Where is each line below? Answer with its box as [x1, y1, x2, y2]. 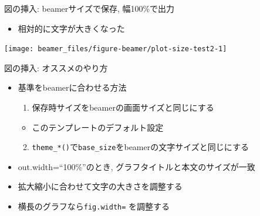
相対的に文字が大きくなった [18, 22, 125, 34]
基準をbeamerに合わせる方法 [18, 81, 127, 94]
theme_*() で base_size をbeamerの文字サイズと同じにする [32, 141, 249, 153]
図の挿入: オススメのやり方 [4, 61, 108, 74]
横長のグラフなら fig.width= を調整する [18, 200, 170, 212]
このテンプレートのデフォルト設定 [32, 121, 164, 133]
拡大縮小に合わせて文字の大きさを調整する [18, 180, 183, 192]
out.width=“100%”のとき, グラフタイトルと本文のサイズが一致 [18, 160, 255, 172]
